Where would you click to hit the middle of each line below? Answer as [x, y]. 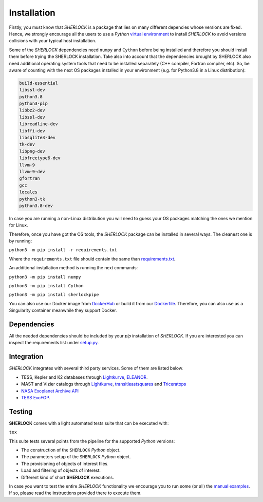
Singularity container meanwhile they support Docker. [63, 310]
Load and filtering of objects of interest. [61, 470]
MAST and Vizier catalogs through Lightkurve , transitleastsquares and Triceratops [104, 384]
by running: [20, 241]
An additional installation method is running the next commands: [74, 268]
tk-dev [27, 144]
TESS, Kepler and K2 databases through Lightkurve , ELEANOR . [85, 377]
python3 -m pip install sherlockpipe [54, 295]
